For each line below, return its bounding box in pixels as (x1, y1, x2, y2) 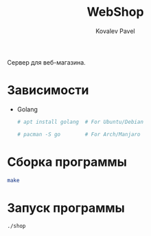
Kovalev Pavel (95, 27, 135, 35)
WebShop (86, 4, 144, 20)
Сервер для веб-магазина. (7, 58, 86, 66)
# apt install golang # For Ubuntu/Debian (16, 118, 144, 125)
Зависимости (7, 83, 89, 98)
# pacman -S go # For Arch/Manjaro (16, 131, 141, 138)
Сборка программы (7, 154, 127, 169)
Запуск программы (7, 200, 125, 215)
